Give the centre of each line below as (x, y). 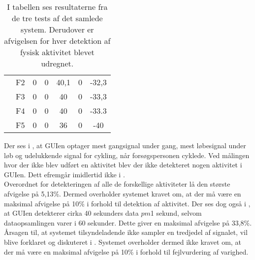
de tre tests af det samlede (57, 18)
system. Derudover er (57, 29)
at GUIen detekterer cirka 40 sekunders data (71, 213)
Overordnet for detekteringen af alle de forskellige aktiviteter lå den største (117, 184)
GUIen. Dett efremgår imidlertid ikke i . (64, 174)
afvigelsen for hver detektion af (57, 41)
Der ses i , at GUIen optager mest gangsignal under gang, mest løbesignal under (125, 145)
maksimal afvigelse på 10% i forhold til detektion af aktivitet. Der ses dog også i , (127, 203)
